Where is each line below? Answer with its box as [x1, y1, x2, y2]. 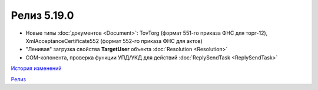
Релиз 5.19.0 [11, 9, 74, 22]
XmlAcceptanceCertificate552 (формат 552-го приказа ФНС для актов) [25, 37, 203, 44]
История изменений [11, 65, 62, 72]
